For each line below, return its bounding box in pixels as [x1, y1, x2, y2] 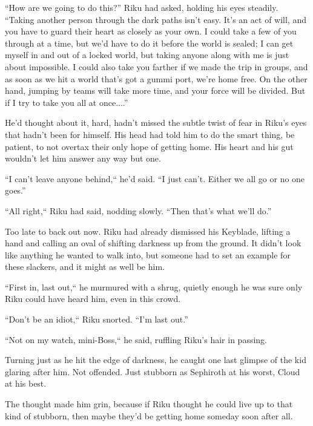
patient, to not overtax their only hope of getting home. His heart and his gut [5, 140, 294, 152]
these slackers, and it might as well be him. [5, 260, 165, 273]
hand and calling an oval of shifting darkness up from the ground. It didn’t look [5, 237, 301, 249]
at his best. [5, 377, 47, 390]
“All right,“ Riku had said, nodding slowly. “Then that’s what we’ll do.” [5, 204, 272, 217]
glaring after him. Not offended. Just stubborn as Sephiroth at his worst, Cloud [5, 365, 300, 378]
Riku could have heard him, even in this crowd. [5, 292, 181, 305]
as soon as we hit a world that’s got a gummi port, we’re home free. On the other [5, 72, 308, 85]
